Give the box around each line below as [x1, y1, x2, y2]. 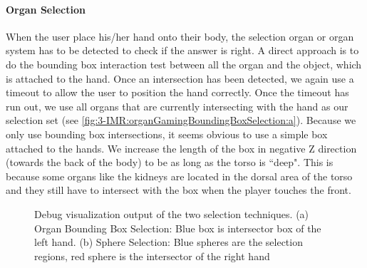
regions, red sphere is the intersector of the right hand [34, 248, 270, 263]
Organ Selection [6, 1, 86, 16]
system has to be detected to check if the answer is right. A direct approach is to [6, 43, 359, 58]
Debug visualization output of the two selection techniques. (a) [34, 206, 309, 221]
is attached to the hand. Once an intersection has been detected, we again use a [6, 71, 354, 86]
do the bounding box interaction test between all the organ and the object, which [6, 56, 362, 71]
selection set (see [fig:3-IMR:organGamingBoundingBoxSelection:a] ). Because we [6, 113, 356, 128]
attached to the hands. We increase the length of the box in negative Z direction [6, 140, 357, 155]
